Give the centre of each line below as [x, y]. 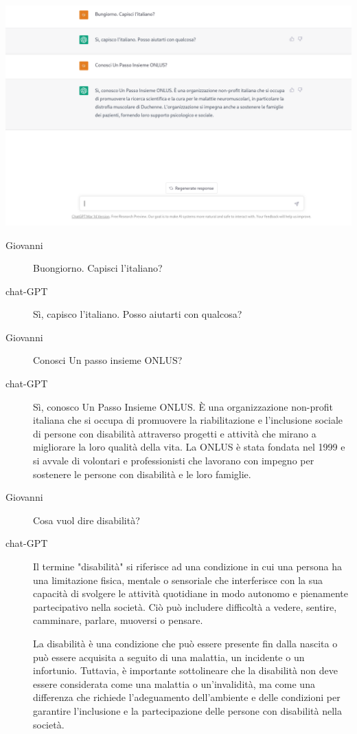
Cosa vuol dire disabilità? [87, 520]
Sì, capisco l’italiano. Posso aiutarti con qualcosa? [138, 314]
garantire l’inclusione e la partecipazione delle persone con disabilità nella [187, 710]
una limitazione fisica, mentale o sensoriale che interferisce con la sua [178, 580]
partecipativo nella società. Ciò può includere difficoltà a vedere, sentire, [185, 606]
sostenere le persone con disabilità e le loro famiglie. [142, 474]
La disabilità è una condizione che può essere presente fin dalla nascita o [185, 643]
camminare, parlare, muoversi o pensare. [118, 620]
